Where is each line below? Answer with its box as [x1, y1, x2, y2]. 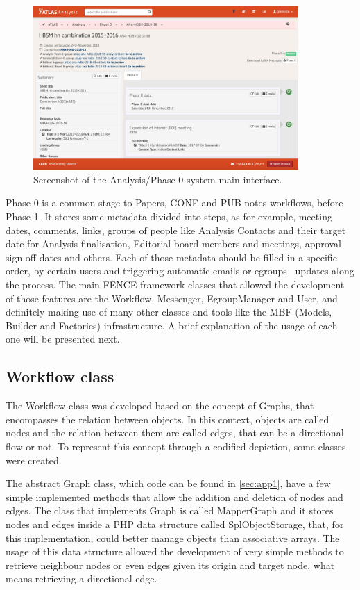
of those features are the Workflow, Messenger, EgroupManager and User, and [6, 290, 338, 305]
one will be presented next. [6, 331, 120, 346]
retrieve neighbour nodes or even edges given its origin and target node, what [6, 557, 335, 572]
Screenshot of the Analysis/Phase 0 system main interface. [33, 172, 282, 186]
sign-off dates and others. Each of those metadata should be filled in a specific [6, 249, 337, 264]
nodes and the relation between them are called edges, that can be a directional [6, 425, 344, 440]
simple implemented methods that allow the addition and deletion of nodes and [6, 489, 343, 504]
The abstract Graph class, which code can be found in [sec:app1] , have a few [6, 476, 331, 491]
